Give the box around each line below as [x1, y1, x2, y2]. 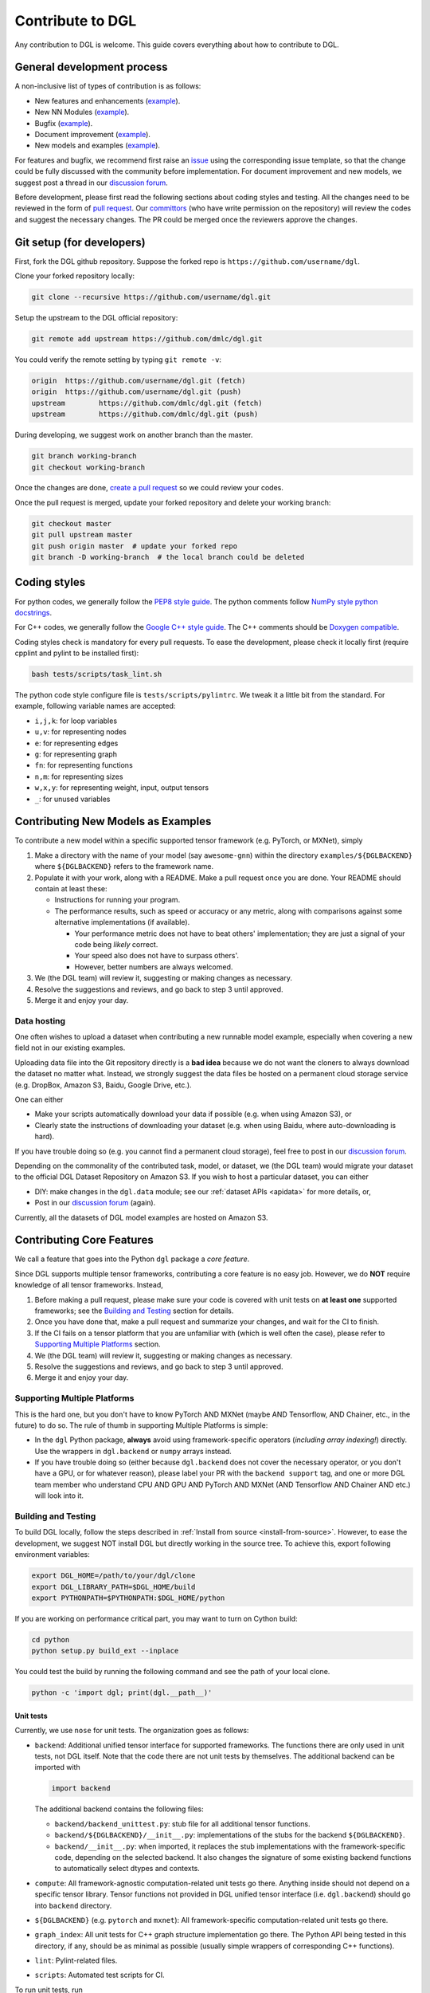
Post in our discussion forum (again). [34, 1198, 156, 1208]
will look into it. [34, 1491, 84, 1500]
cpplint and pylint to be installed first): [14, 648, 139, 658]
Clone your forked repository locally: [14, 271, 135, 281]
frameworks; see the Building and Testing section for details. [34, 1306, 234, 1315]
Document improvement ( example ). [34, 130, 151, 140]
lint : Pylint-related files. [34, 1956, 118, 1965]
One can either [14, 1095, 64, 1104]
